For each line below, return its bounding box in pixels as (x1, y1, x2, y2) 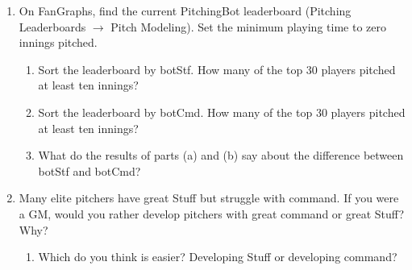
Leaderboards (19, 18, 86, 35)
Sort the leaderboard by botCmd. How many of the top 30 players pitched (38, 103, 406, 120)
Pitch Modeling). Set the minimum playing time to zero (110, 18, 386, 35)
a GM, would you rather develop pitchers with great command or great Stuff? (19, 205, 404, 222)
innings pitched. (19, 34, 98, 51)
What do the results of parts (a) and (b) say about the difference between (38, 147, 404, 164)
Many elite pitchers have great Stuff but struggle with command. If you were (19, 189, 399, 206)
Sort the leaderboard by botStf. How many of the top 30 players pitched (38, 60, 396, 77)
